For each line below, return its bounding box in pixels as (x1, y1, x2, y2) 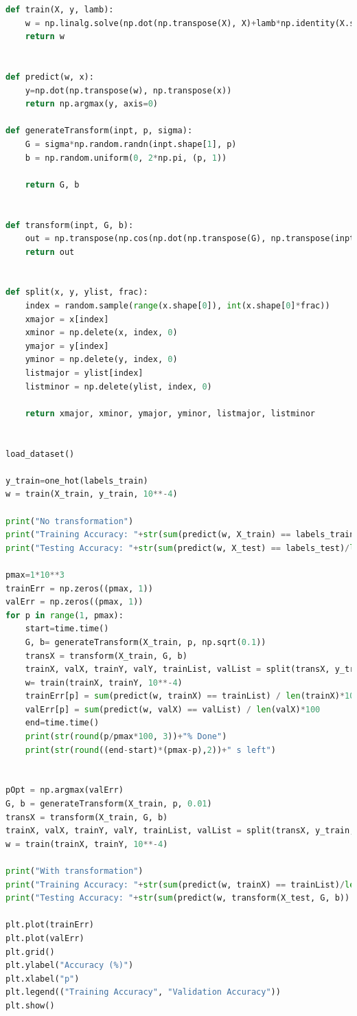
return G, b (25, 179, 80, 190)
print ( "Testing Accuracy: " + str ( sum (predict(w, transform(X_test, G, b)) (5, 893, 350, 903)
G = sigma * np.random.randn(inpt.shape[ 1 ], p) (25, 139, 237, 149)
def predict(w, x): (5, 71, 94, 82)
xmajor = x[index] (25, 314, 109, 324)
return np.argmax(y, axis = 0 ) (25, 99, 158, 109)
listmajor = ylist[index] (25, 368, 143, 379)
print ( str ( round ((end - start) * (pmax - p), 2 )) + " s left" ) (25, 745, 276, 755)
